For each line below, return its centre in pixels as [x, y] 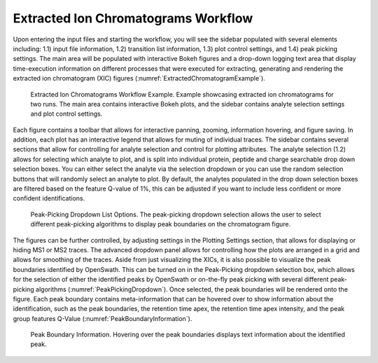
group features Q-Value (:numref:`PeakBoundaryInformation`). [103, 318]
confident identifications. [49, 198]
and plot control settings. [66, 114]
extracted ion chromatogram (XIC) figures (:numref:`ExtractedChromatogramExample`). [139, 78]
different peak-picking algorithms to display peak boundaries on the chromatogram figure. [161, 224]
